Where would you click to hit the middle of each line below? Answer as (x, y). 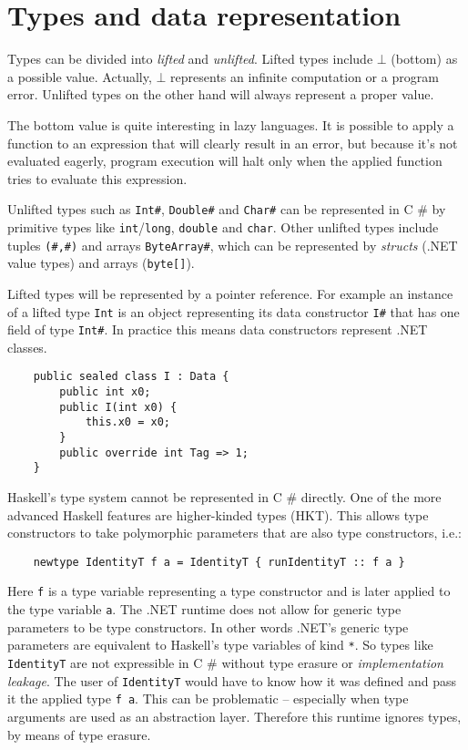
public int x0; (105, 392)
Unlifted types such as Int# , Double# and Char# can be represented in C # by (227, 209)
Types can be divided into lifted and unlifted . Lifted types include (190, 59)
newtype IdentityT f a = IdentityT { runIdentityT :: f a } (219, 562)
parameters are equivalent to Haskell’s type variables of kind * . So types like (220, 645)
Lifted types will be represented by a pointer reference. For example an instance (230, 293)
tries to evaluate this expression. (97, 178)
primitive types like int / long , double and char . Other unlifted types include (223, 226)
